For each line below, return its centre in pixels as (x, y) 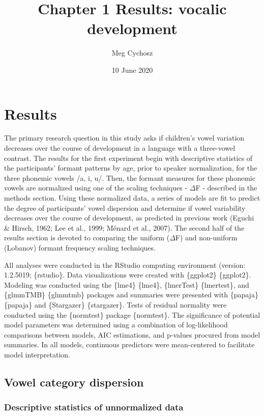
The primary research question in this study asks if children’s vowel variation (124, 138)
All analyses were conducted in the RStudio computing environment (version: (125, 265)
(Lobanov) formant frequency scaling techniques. (80, 247)
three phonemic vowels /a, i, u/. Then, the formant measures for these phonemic (130, 177)
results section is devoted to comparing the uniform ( (87, 238)
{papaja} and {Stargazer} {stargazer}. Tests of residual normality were (115, 304)
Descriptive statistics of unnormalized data (94, 407)
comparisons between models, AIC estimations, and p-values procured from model (132, 334)
